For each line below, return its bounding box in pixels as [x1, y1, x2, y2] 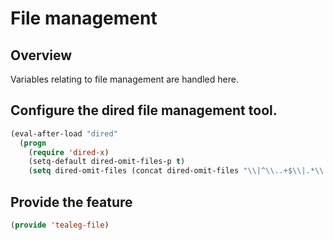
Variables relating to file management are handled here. [10, 73, 239, 85]
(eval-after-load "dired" [10, 128, 118, 139]
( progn [19, 138, 47, 148]
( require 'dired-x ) [28, 147, 110, 157]
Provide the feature [10, 193, 133, 211]
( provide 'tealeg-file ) [10, 220, 110, 230]
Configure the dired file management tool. [10, 102, 278, 119]
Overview [10, 47, 73, 64]
